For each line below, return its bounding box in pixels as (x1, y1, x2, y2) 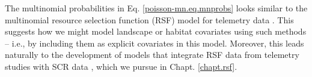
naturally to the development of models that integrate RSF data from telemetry (5, 48, 299, 61)
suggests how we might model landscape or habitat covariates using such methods (5, 25, 307, 38)
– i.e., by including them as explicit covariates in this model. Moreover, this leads (5, 36, 304, 49)
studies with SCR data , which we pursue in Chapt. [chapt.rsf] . (5, 60, 237, 72)
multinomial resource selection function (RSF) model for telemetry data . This (5, 13, 294, 26)
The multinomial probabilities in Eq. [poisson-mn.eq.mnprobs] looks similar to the (5, 2, 308, 14)
